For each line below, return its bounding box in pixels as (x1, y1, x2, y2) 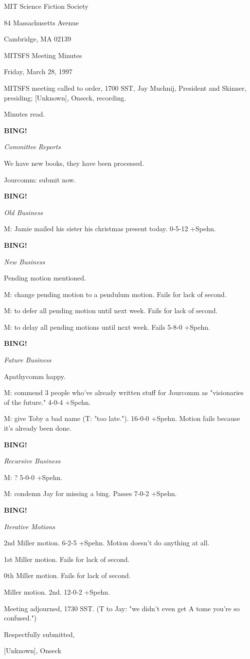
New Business (4, 256, 45, 266)
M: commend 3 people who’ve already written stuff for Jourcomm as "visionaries (4, 387, 244, 398)
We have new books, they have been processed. (4, 158, 144, 168)
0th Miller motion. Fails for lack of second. (4, 570, 131, 580)
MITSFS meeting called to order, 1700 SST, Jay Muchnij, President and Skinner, (4, 82, 247, 93)
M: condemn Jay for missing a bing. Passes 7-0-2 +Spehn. (4, 488, 177, 499)
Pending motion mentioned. (4, 273, 86, 283)
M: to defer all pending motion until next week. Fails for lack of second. (4, 305, 218, 316)
